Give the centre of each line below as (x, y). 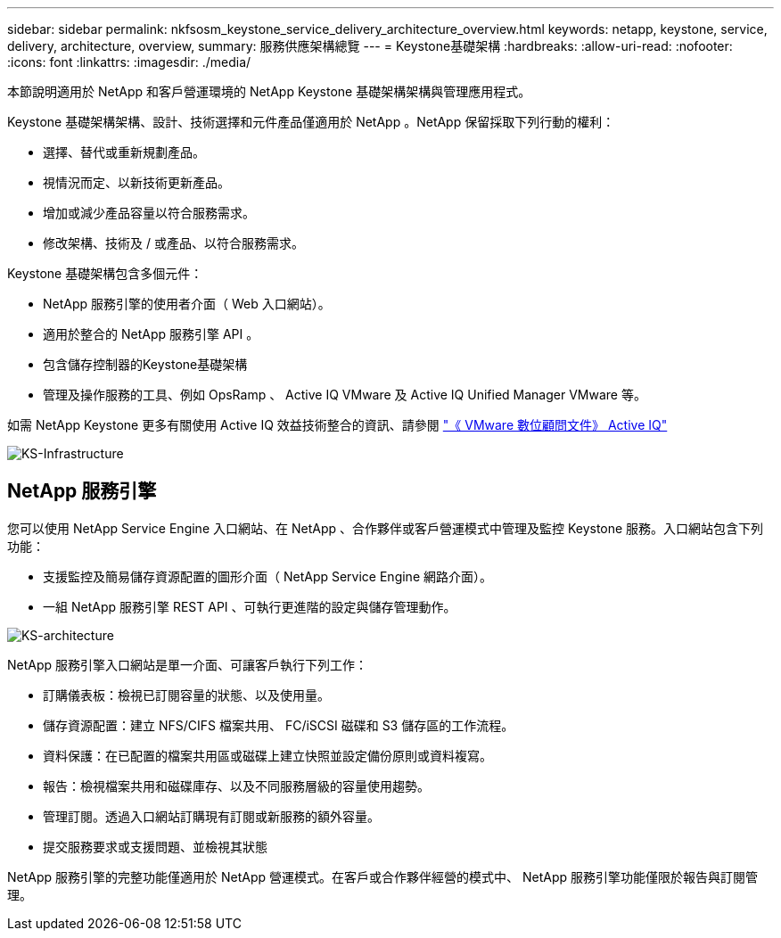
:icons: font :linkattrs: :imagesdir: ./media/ (129, 62)
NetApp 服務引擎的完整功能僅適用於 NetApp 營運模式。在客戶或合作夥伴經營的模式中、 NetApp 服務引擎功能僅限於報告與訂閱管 (382, 876)
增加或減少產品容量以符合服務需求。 (149, 213)
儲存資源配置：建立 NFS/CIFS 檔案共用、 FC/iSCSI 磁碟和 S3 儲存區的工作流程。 (279, 725)
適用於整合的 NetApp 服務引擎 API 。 (151, 334)
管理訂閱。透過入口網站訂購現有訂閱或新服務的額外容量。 (211, 816)
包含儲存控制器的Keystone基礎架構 (145, 364)
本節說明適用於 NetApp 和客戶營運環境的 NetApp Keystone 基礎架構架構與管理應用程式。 (269, 91)
